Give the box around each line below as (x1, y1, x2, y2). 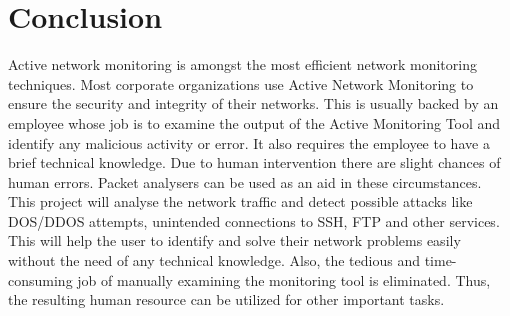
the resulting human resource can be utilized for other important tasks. (8, 289, 445, 310)
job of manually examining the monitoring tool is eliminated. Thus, (77, 269, 491, 290)
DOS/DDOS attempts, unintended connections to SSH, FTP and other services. (8, 210, 500, 231)
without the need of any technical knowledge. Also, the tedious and (8, 250, 420, 271)
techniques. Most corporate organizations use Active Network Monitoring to (8, 73, 474, 94)
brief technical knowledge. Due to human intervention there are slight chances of (8, 152, 501, 173)
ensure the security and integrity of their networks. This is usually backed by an (8, 93, 499, 114)
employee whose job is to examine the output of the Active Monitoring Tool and (8, 112, 501, 133)
